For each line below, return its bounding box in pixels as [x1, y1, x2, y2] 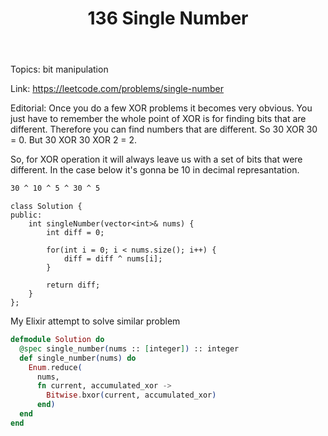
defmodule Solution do [10, 335, 105, 345]
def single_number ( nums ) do [19, 353, 137, 363]
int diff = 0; [46, 228, 105, 238]
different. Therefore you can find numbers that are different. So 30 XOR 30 [10, 123, 318, 136]
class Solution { [10, 202, 83, 212]
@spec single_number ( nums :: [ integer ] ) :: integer [19, 343, 240, 354]
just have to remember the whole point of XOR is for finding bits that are [10, 113, 307, 125]
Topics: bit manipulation [10, 63, 109, 76]
